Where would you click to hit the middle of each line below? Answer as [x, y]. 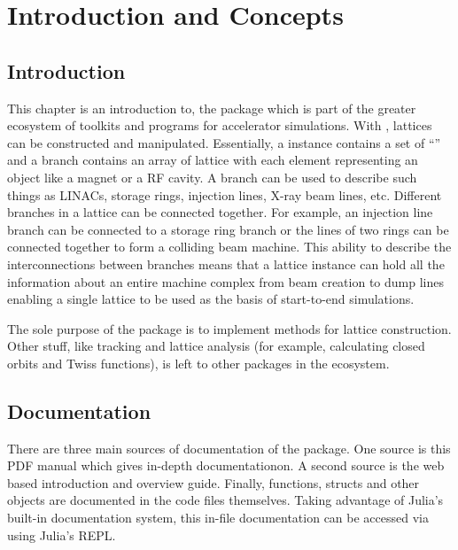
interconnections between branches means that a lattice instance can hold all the [226, 263]
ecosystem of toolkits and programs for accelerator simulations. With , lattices [220, 125]
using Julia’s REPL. [62, 535]
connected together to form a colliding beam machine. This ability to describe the [229, 247]
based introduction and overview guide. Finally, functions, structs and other [213, 482]
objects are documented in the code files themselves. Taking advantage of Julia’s [225, 500]
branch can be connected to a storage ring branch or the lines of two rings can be [228, 229]
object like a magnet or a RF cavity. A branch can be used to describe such [212, 177]
